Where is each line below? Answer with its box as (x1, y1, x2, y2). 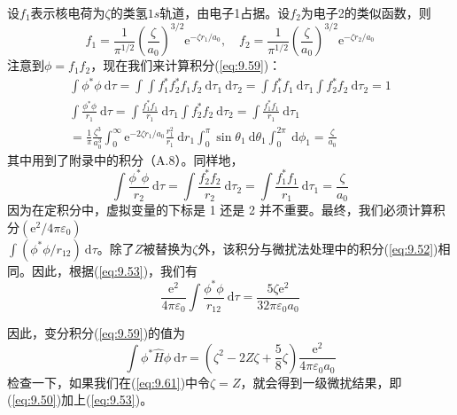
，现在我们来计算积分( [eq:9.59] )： (90, 56, 282, 74)
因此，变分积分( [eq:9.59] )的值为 (7, 324, 186, 342)
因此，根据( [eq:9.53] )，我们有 (31, 261, 198, 279)
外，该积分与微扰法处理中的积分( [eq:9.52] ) (198, 239, 438, 257)
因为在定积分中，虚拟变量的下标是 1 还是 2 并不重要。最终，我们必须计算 (7, 200, 433, 219)
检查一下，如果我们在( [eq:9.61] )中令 (7, 372, 211, 391)
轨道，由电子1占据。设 (159, 4, 290, 21)
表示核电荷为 (30, 4, 105, 21)
